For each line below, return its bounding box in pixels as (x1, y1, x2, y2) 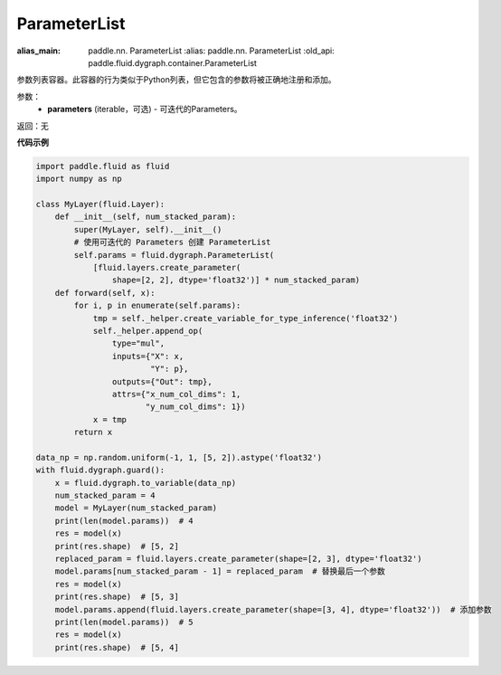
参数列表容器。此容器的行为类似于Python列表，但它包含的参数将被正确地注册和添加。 (16, 74, 336, 85)
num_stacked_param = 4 (54, 490, 156, 501)
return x (73, 427, 113, 438)
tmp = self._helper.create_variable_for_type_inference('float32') (92, 313, 399, 323)
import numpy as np (35, 174, 122, 185)
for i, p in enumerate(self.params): (73, 300, 241, 311)
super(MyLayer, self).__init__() (73, 224, 222, 234)
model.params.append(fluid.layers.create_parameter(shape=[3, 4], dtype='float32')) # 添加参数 (54, 604, 492, 614)
